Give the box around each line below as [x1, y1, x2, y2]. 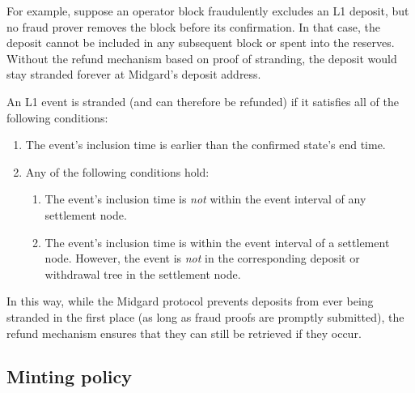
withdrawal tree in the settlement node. [44, 265, 241, 282]
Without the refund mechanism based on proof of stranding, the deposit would [6, 49, 397, 66]
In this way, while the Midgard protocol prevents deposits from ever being [6, 293, 374, 310]
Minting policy [6, 364, 133, 389]
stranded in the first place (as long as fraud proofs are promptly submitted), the [6, 308, 404, 325]
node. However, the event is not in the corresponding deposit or [44, 250, 360, 267]
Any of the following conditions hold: [25, 163, 210, 180]
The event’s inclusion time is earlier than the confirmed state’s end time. [25, 136, 386, 153]
